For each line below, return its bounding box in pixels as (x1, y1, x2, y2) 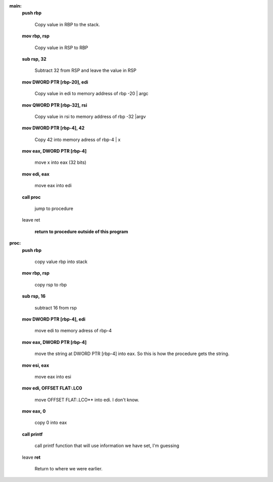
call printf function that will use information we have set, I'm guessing (34, 443, 179, 449)
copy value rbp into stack (34, 258, 88, 265)
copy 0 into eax (34, 420, 67, 426)
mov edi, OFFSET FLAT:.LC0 (22, 385, 82, 391)
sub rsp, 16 (22, 293, 45, 299)
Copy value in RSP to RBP (34, 45, 88, 51)
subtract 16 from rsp (34, 304, 77, 311)
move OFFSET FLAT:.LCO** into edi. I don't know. (34, 397, 140, 403)
